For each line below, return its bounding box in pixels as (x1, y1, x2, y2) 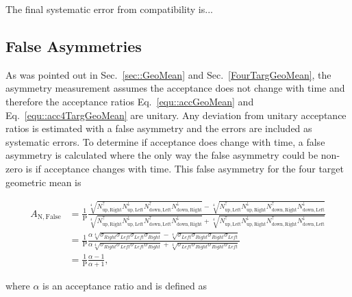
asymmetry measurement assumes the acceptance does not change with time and (5, 81, 345, 95)
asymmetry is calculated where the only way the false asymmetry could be (5, 148, 318, 162)
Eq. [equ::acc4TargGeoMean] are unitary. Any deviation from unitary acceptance (5, 107, 347, 122)
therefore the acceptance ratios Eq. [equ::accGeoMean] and (5, 94, 254, 108)
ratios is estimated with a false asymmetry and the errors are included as (5, 121, 312, 135)
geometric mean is (5, 175, 81, 189)
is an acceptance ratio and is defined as (42, 278, 207, 292)
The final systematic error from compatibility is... (5, 2, 213, 16)
